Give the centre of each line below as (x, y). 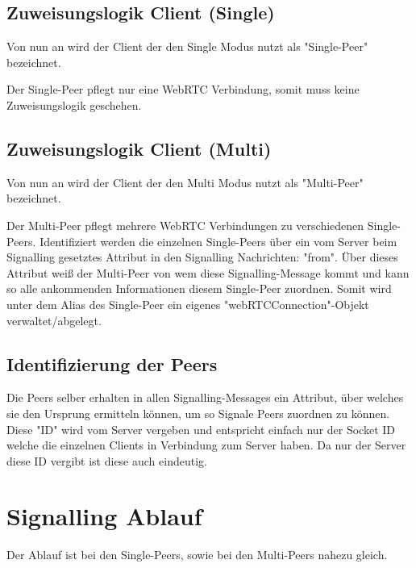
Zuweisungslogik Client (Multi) (139, 148)
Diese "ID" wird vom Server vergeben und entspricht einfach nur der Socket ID (201, 429)
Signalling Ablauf (104, 516)
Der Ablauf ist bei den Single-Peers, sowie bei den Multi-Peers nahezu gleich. (197, 555)
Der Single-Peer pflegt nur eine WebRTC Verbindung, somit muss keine (183, 89)
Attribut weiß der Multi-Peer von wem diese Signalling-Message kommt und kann (208, 272)
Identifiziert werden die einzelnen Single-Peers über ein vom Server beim (218, 241)
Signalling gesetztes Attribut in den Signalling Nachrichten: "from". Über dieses (202, 257)
